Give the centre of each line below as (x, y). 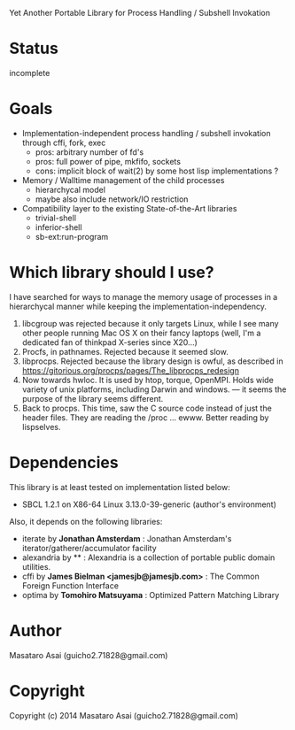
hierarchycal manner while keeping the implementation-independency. (138, 306)
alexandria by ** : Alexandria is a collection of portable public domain (148, 557)
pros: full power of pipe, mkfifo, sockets (108, 161)
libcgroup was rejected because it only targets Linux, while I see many (150, 323)
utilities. (36, 566)
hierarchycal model (70, 189)
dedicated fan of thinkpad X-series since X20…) (109, 342)
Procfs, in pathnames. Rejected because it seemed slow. (125, 351)
